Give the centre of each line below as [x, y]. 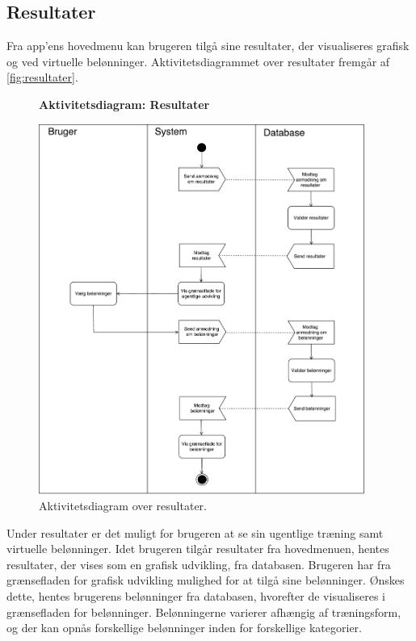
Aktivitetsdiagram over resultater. [123, 505]
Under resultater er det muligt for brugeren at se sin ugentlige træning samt [195, 532]
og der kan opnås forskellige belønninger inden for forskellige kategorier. [184, 628]
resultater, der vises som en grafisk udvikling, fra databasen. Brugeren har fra [199, 564]
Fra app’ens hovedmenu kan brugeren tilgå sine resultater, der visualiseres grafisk [208, 46]
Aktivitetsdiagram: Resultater [124, 104]
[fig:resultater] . [42, 77]
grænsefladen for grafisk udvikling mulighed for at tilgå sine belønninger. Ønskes [206, 580]
